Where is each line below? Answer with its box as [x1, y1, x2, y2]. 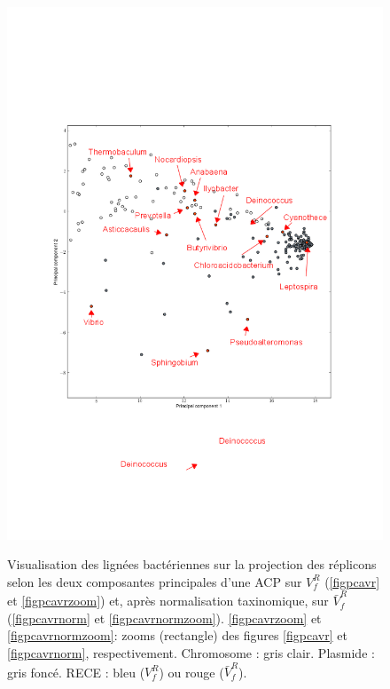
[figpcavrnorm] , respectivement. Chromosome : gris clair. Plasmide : [7, 643, 375, 661]
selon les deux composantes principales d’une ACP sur [7, 572, 302, 590]
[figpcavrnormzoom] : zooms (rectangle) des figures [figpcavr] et [7, 626, 347, 645]
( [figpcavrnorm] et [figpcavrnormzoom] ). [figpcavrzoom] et [7, 608, 322, 627]
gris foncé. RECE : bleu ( [7, 662, 145, 681]
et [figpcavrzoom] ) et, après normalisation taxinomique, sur [7, 591, 329, 610]
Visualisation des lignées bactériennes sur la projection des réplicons [7, 555, 377, 574]
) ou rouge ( [159, 662, 224, 681]
